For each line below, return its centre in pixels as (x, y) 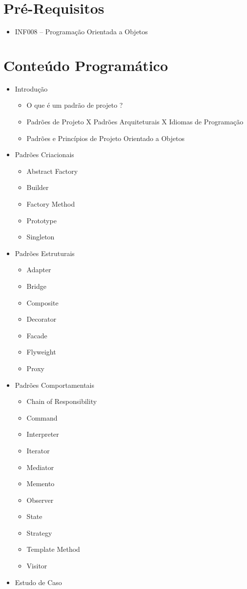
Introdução (31, 88)
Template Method (53, 549)
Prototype (41, 220)
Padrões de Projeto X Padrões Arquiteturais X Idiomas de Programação (135, 122)
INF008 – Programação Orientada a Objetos (81, 32)
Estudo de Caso (38, 582)
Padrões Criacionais (44, 154)
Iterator (38, 450)
